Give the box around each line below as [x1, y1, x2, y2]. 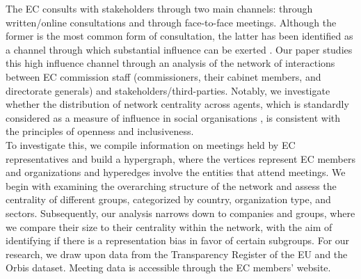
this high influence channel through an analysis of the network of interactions [6, 56, 335, 70]
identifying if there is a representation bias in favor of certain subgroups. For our [6, 233, 350, 248]
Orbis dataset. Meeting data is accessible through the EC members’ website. [6, 260, 331, 275]
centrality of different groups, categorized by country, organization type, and [6, 192, 331, 207]
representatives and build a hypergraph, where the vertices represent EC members [6, 151, 355, 166]
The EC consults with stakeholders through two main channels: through [6, 1, 313, 15]
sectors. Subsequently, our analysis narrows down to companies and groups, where [6, 205, 355, 220]
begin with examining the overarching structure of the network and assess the [6, 178, 337, 193]
